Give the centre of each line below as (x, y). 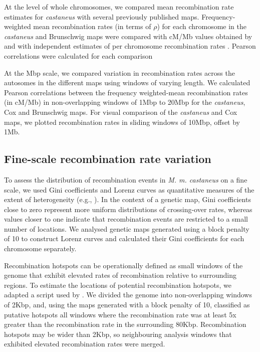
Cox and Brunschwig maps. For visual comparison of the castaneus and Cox (121, 112)
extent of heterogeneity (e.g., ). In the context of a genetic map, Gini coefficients (127, 199)
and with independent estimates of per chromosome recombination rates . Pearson (130, 46)
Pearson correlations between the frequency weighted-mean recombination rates (126, 92)
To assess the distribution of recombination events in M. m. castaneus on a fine (126, 179)
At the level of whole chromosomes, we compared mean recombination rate (119, 7)
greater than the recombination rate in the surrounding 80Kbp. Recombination (125, 324)
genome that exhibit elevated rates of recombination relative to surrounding (120, 275)
